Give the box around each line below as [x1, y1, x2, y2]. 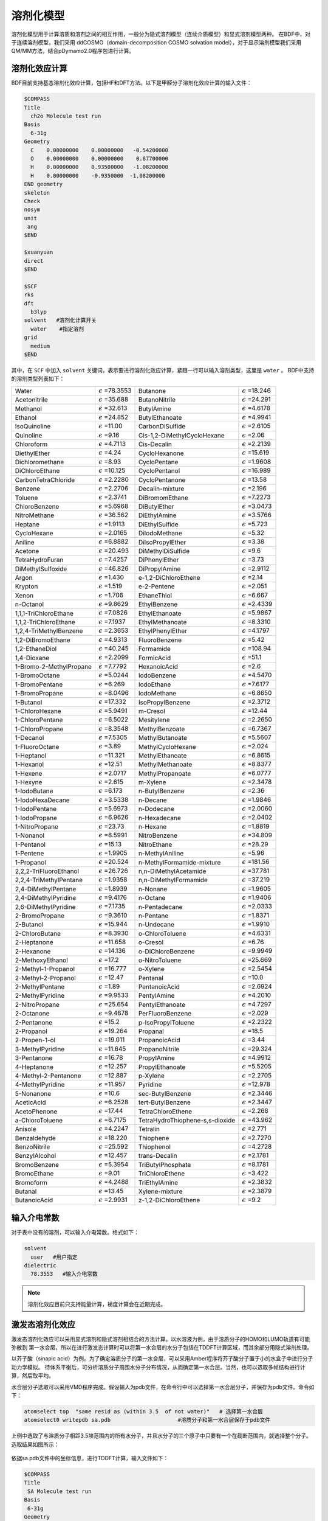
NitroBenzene [138, 831, 178, 840]
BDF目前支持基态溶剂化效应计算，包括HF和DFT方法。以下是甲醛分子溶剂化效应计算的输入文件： [11, 79, 252, 86]
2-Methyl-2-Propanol [15, 973, 76, 982]
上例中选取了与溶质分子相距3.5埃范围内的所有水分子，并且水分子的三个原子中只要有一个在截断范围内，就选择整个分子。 [11, 1432, 312, 1439]
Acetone [15, 546, 39, 555]
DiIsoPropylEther [138, 538, 186, 546]
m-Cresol [138, 706, 165, 715]
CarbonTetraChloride [15, 475, 75, 484]
